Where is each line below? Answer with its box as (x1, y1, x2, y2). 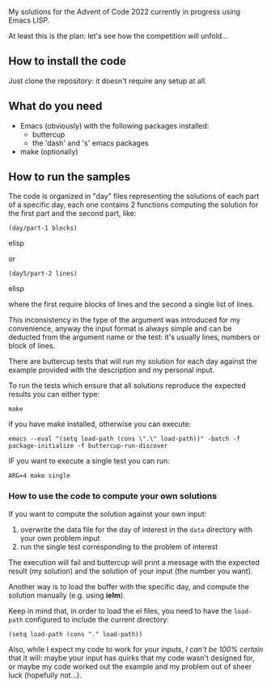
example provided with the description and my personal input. (8, 365, 215, 375)
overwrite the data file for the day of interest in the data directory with (19, 525, 253, 534)
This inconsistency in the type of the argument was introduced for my (8, 315, 241, 325)
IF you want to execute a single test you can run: (8, 456, 170, 466)
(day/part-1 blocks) (8, 224, 78, 233)
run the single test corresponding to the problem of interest (19, 542, 218, 551)
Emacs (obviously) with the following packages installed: (19, 120, 210, 130)
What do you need (8, 99, 103, 113)
